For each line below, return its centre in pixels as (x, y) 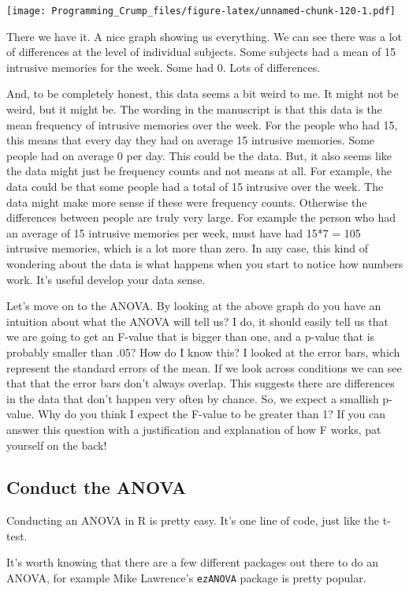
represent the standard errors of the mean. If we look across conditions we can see (204, 367)
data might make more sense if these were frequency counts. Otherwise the (187, 202)
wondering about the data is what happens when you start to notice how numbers (205, 263)
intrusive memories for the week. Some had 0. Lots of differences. (164, 67)
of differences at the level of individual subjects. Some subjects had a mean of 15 (201, 52)
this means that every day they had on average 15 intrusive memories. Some (191, 140)
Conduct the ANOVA (97, 487)
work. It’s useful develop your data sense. (106, 279)
